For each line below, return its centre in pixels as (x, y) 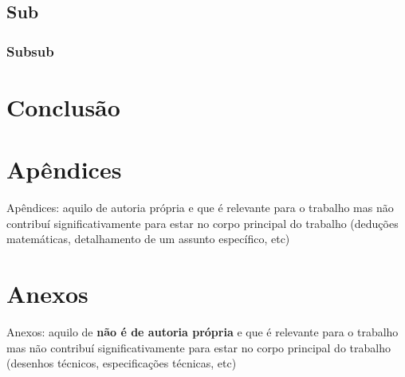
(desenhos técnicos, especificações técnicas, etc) (122, 363)
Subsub (30, 51)
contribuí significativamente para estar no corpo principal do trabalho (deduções (202, 223)
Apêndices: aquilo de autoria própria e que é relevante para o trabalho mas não (200, 208)
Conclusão (63, 106)
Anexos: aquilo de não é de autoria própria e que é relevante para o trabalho (202, 332)
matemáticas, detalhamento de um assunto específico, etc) (148, 239)
